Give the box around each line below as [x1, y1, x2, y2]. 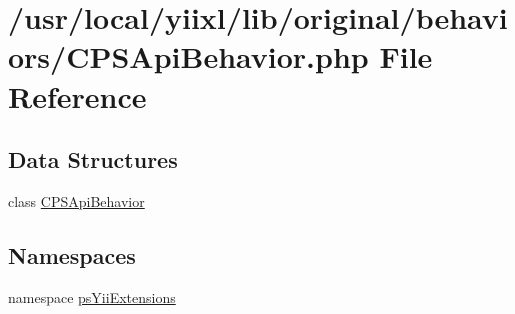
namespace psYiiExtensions [8, 286, 176, 307]
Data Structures [8, 144, 178, 175]
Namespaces [8, 239, 136, 270]
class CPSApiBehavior [8, 190, 145, 211]
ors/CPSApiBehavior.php [8, 36, 369, 77]
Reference [8, 75, 147, 116]
